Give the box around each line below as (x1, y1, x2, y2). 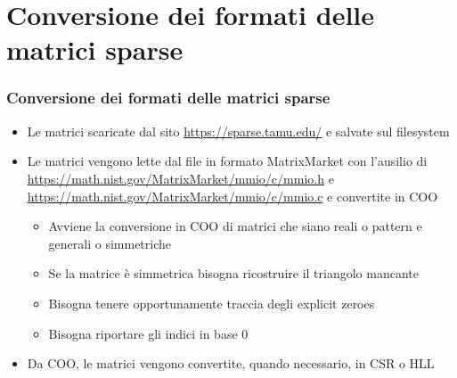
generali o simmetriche (48, 234, 172, 252)
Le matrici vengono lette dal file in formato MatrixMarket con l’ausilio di (27, 152, 428, 170)
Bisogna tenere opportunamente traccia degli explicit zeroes (48, 293, 375, 312)
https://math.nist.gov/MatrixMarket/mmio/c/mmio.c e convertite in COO (27, 186, 438, 205)
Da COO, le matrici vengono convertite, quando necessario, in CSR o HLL (27, 354, 435, 373)
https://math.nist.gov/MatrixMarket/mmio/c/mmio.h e (27, 168, 334, 187)
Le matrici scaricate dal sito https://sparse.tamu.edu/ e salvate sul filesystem (27, 121, 450, 140)
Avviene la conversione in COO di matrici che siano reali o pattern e (48, 217, 422, 235)
